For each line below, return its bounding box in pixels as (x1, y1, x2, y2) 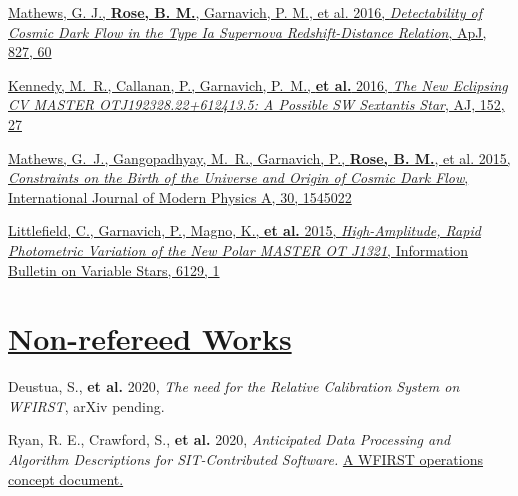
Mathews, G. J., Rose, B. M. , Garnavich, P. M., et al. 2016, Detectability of (8, 2, 482, 22)
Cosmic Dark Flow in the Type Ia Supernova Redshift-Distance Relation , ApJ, (8, 21, 487, 42)
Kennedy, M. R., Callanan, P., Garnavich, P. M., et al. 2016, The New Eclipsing (8, 74, 508, 95)
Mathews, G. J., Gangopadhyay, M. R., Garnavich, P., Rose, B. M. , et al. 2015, (8, 147, 511, 168)
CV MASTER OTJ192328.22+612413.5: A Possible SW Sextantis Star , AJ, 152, (8, 94, 505, 115)
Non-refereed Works (8, 318, 292, 359)
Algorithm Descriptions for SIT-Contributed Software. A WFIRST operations (8, 449, 484, 470)
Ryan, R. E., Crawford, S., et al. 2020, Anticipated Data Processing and (8, 429, 451, 450)
